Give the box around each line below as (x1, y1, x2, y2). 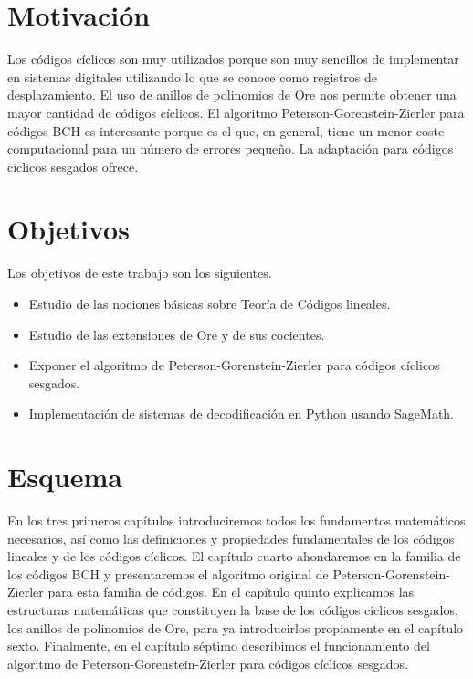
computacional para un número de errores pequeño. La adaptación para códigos (7, 139, 454, 158)
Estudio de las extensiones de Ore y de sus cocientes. (28, 324, 325, 344)
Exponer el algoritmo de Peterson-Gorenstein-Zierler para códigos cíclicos (28, 355, 440, 375)
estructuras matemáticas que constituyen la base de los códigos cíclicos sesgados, (7, 600, 458, 620)
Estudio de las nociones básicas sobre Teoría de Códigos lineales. (28, 294, 391, 313)
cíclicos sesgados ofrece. (7, 156, 139, 175)
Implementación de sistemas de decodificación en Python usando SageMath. (28, 404, 455, 423)
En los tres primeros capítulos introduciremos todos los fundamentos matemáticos (7, 511, 466, 530)
